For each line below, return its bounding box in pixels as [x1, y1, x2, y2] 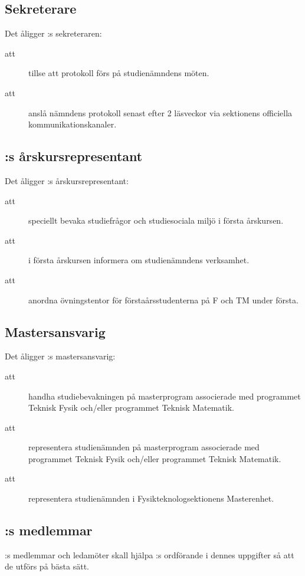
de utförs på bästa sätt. [5, 560, 89, 572]
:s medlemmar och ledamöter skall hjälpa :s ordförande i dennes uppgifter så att [5, 548, 294, 561]
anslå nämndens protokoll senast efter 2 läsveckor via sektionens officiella [28, 106, 293, 119]
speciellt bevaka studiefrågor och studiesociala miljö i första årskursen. [28, 214, 284, 227]
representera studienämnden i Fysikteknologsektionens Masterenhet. [28, 492, 274, 505]
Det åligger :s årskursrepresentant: [5, 174, 129, 186]
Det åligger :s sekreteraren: [5, 27, 102, 40]
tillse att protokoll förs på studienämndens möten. [28, 67, 209, 79]
